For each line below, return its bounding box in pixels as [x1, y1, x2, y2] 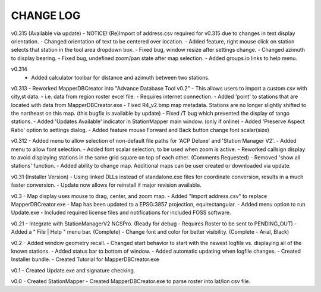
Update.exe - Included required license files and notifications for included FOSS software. [11, 209, 231, 216]
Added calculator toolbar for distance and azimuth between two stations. [31, 74, 210, 81]
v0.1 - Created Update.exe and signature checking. [11, 266, 136, 274]
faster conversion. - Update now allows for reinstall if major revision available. [11, 181, 202, 189]
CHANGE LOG [11, 9, 81, 22]
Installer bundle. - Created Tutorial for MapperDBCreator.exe [11, 256, 160, 263]
